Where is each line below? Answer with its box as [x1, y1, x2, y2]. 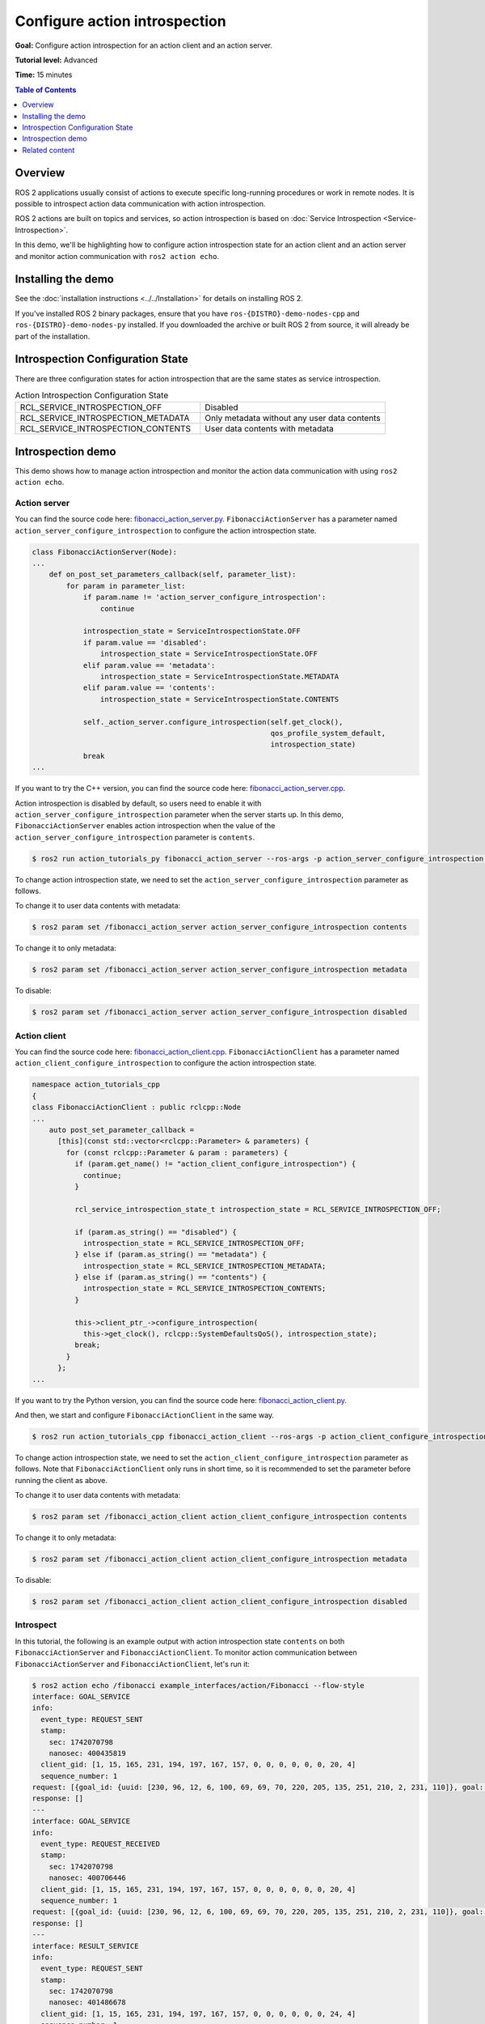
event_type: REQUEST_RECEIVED [40, 1839, 161, 1849]
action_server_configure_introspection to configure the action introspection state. [15, 525, 317, 535]
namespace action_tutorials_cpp [32, 1080, 161, 1089]
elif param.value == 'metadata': [82, 661, 216, 670]
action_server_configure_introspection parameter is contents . [15, 832, 255, 842]
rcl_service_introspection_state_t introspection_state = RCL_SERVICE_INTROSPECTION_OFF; [74, 1205, 441, 1214]
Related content [22, 145, 75, 155]
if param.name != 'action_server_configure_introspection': [82, 593, 327, 602]
